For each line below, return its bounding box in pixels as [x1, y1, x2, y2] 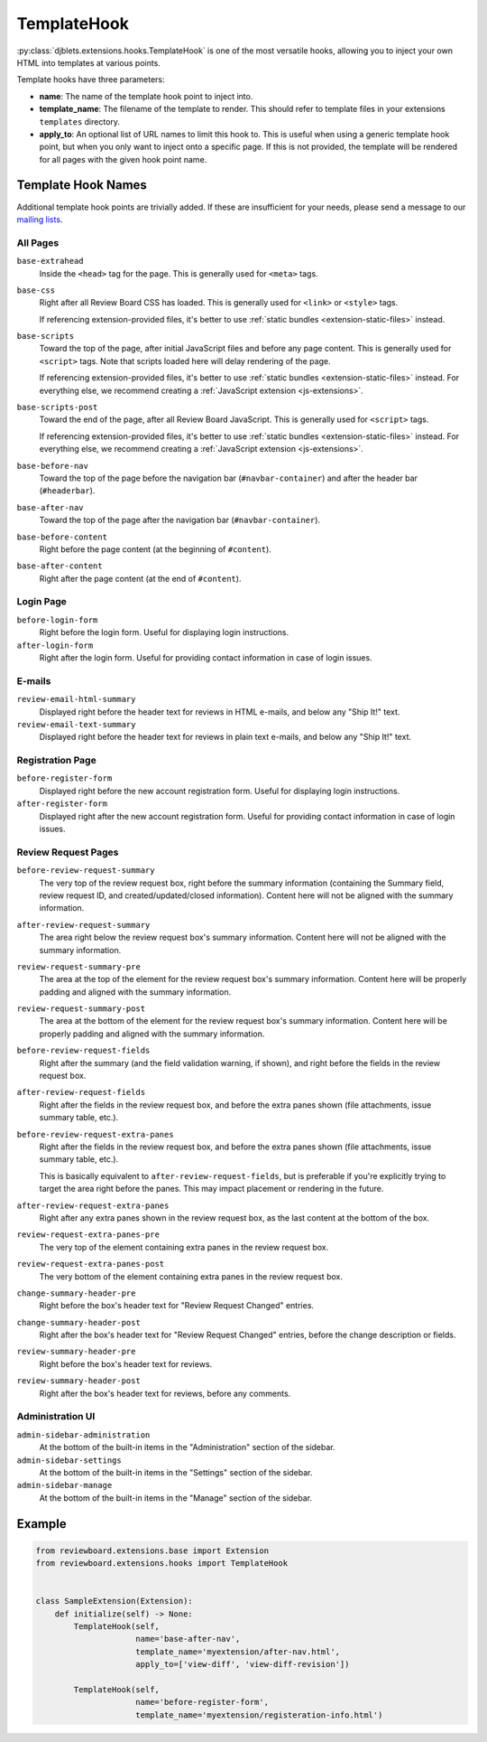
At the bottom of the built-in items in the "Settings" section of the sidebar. [39, 1466, 313, 1477]
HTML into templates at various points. [16, 57, 161, 68]
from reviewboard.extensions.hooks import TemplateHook [35, 1559, 289, 1569]
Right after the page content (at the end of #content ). [39, 573, 242, 584]
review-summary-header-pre [16, 1346, 136, 1357]
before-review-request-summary [16, 866, 155, 876]
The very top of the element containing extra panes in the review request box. [39, 1241, 329, 1252]
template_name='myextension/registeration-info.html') [135, 1709, 383, 1720]
